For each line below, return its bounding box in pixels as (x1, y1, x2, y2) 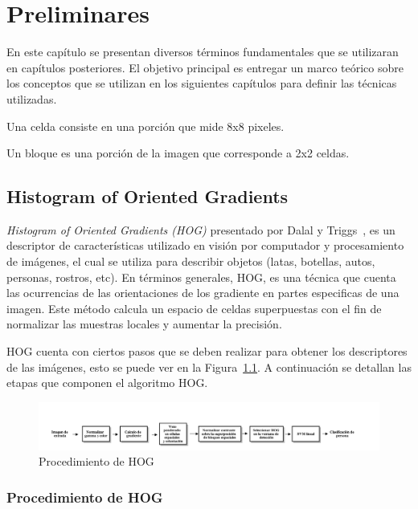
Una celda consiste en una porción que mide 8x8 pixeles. (6, 117, 285, 134)
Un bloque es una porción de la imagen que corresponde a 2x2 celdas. (6, 145, 350, 161)
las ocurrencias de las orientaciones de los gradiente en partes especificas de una (6, 284, 400, 301)
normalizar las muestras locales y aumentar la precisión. (6, 316, 282, 332)
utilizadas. (6, 90, 57, 107)
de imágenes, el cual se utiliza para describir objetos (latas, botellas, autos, (6, 253, 375, 270)
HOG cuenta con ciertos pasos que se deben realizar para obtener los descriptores (6, 343, 408, 360)
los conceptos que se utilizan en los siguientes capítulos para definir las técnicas (6, 75, 397, 92)
